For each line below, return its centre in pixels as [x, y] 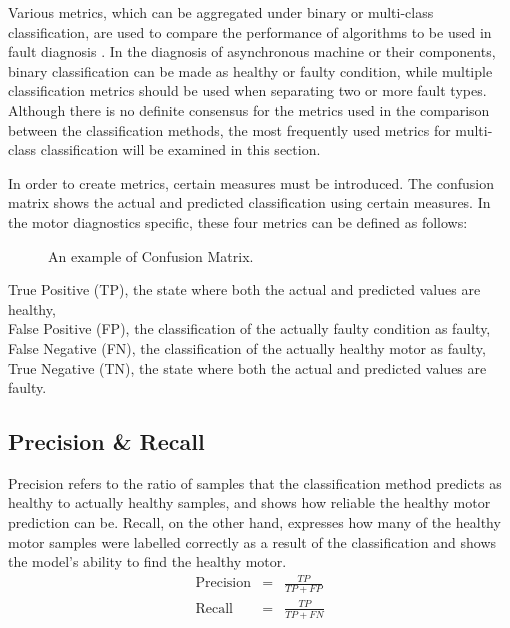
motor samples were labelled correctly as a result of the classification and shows [252, 541]
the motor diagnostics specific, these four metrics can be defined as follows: [238, 221]
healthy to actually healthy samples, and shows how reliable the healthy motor [249, 502]
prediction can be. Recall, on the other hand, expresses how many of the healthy [254, 522]
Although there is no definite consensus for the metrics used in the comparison [249, 109]
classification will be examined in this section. [180, 149]
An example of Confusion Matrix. [151, 255]
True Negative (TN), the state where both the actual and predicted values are [247, 367]
